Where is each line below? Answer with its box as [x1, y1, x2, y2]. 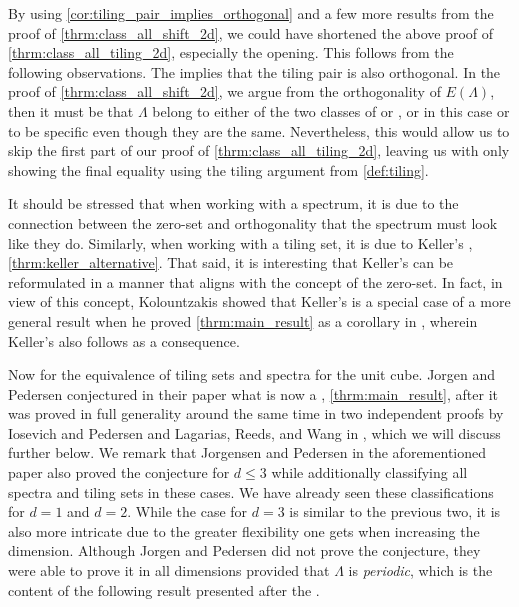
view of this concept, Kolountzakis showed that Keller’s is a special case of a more [8, 291, 511, 312]
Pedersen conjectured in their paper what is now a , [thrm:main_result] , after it [8, 383, 498, 404]
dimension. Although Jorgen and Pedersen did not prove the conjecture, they [8, 540, 481, 561]
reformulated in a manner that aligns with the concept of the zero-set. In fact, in [8, 271, 503, 292]
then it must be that [8, 100, 134, 121]
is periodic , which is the [348, 560, 493, 581]
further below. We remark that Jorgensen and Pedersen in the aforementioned [8, 442, 487, 463]
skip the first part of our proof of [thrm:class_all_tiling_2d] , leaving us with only [8, 140, 510, 161]
